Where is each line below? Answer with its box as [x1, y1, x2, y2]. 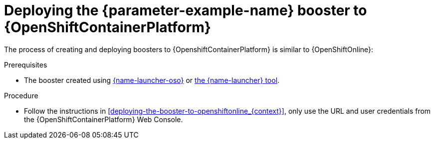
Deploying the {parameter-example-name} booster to [4, 2, 367, 19]
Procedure [4, 91, 38, 100]
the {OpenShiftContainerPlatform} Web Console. [24, 115, 183, 124]
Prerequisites [4, 60, 47, 69]
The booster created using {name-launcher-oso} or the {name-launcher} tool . [24, 75, 280, 84]
